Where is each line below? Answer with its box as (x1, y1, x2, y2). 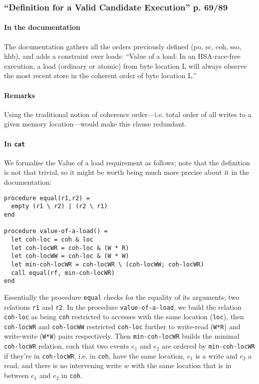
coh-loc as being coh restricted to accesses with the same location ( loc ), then (4, 311, 244, 322)
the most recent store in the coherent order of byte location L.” (4, 70, 197, 81)
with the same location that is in (131, 360, 232, 371)
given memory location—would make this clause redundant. (4, 119, 187, 129)
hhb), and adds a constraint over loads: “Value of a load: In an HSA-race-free (4, 51, 241, 61)
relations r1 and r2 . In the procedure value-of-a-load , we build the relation (4, 301, 242, 312)
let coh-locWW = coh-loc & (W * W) (11, 253, 129, 260)
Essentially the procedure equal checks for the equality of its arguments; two (4, 291, 240, 302)
